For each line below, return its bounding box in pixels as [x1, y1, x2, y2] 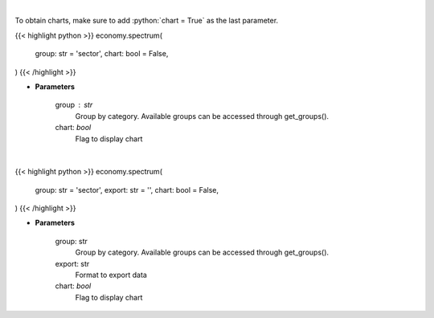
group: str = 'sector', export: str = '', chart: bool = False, [35, 185, 219, 194]
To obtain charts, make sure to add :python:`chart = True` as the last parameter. [14, 16, 279, 26]
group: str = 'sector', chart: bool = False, [35, 49, 169, 59]
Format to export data [75, 270, 148, 280]
